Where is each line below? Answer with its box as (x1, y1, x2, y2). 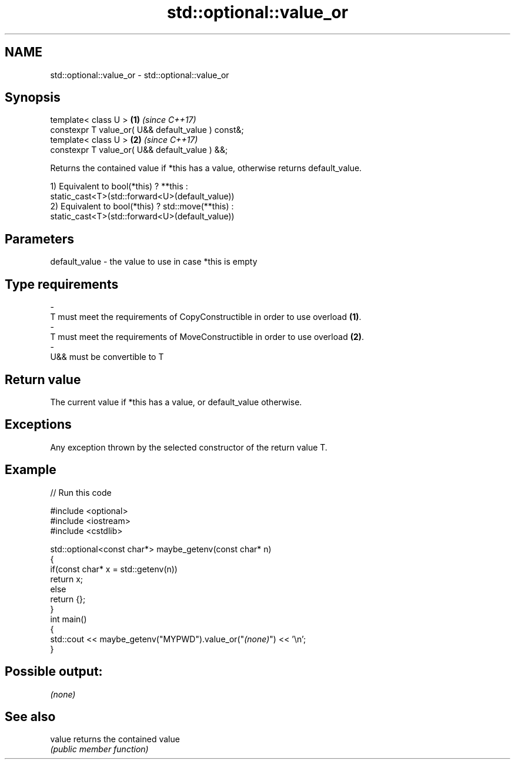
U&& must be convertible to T (50, 352, 164, 362)
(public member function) (50, 744, 149, 755)
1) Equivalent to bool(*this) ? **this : (50, 181, 188, 192)
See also (5, 709, 56, 724)
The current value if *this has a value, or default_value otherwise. (50, 396, 302, 407)
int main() (50, 613, 87, 624)
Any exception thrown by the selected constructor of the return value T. (50, 442, 327, 452)
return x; (50, 573, 83, 584)
